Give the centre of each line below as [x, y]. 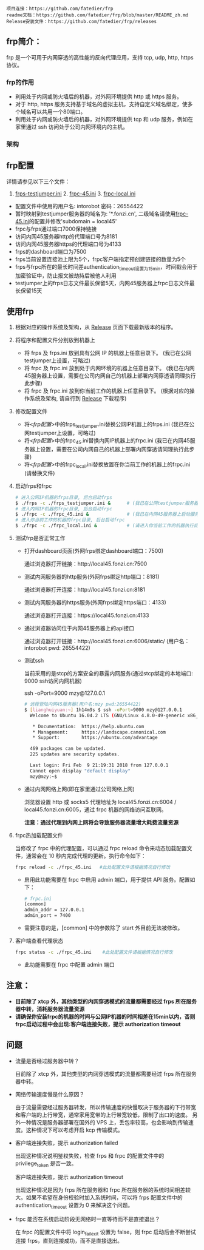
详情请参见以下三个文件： [38, 181]
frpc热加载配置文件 [39, 835]
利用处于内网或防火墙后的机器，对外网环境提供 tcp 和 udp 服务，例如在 [104, 120]
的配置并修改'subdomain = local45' [73, 221]
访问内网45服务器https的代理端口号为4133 [68, 244]
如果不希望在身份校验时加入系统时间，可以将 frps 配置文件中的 [104, 1198]
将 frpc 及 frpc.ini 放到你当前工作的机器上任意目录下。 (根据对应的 [107, 391]
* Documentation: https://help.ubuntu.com [88, 726]
